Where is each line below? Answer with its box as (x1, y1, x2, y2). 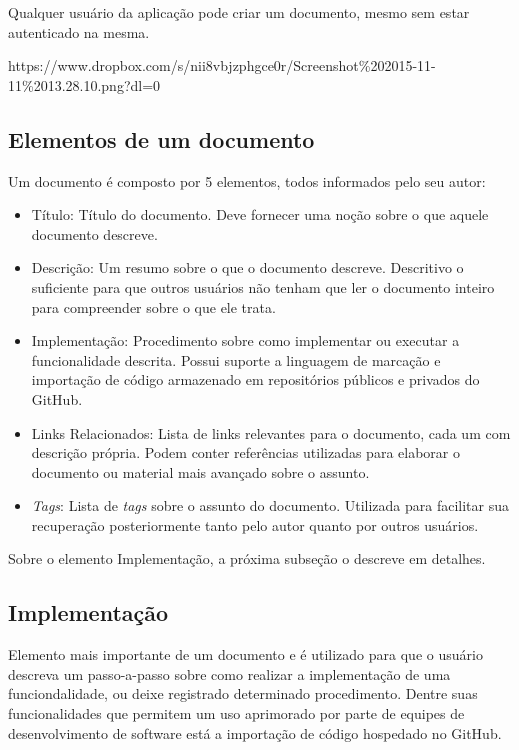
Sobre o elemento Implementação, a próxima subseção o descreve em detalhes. (8, 548, 486, 569)
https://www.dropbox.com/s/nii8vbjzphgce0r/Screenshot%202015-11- (8, 55, 436, 76)
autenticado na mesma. (8, 21, 150, 42)
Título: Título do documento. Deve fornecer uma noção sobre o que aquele (31, 204, 489, 225)
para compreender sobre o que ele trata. (31, 296, 276, 317)
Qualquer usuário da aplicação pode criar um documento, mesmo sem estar (8, 2, 470, 22)
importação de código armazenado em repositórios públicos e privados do (31, 369, 480, 390)
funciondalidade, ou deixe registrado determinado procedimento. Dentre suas (8, 683, 478, 704)
